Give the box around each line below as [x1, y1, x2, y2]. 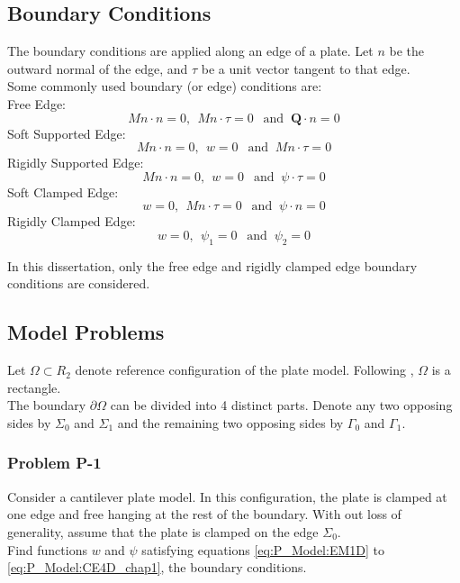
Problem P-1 [7, 451, 102, 474]
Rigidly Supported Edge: [7, 153, 144, 172]
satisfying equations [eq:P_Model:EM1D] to [141, 540, 384, 559]
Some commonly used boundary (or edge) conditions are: [7, 77, 322, 96]
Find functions [7, 540, 87, 559]
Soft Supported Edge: [7, 123, 126, 142]
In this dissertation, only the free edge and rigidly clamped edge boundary [7, 256, 418, 275]
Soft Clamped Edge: [7, 182, 119, 201]
